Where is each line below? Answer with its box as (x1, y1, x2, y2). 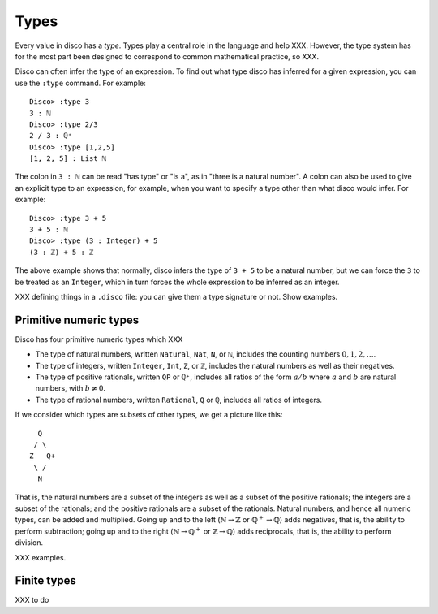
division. (15, 538, 44, 547)
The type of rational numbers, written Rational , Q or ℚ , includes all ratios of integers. (35, 395, 322, 404)
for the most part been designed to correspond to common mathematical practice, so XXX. (15, 51, 320, 61)
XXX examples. (15, 552, 67, 562)
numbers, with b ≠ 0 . (35, 383, 105, 393)
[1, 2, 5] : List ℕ (29, 154, 107, 163)
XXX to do (15, 595, 49, 605)
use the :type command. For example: (15, 78, 146, 88)
